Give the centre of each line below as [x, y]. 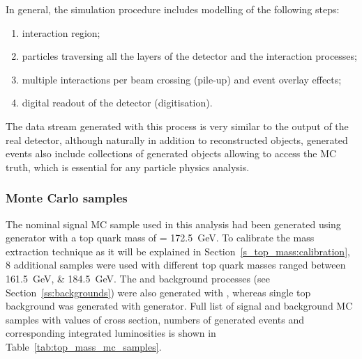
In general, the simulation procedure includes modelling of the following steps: [173, 9]
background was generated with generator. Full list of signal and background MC [179, 306]
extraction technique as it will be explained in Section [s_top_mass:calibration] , [178, 251]
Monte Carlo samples [67, 198]
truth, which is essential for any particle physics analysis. [128, 167]
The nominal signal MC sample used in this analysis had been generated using [173, 224]
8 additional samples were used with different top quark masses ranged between [176, 265]
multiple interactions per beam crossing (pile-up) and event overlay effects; [182, 79]
